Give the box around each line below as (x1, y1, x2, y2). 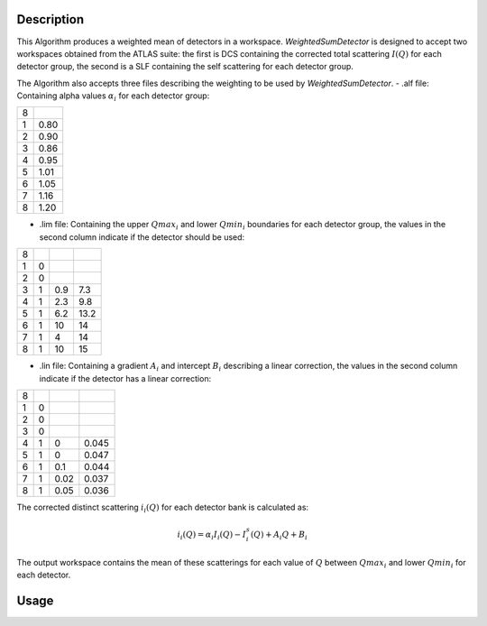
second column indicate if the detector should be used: (39, 231, 245, 243)
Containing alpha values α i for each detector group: (16, 90, 210, 103)
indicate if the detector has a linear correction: (39, 373, 212, 383)
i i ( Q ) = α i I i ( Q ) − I (177, 529, 247, 541)
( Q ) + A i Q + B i (250, 529, 308, 541)
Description (16, 12, 85, 27)
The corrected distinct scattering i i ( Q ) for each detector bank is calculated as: (16, 502, 309, 514)
